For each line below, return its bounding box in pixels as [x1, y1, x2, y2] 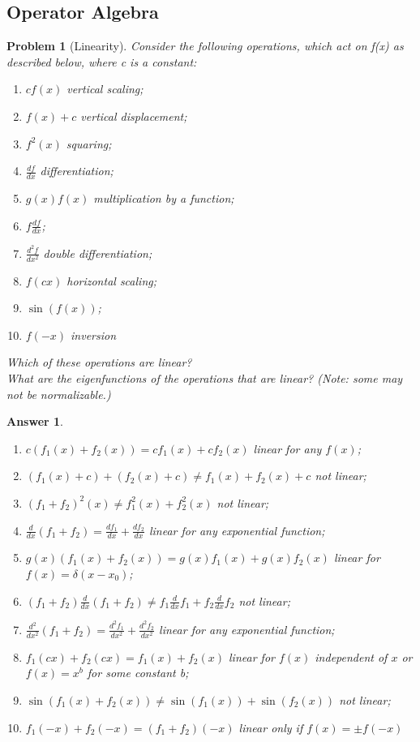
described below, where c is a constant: [6, 53, 197, 70]
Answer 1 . [6, 413, 63, 430]
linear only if [238, 718, 303, 736]
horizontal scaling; [66, 272, 156, 289]
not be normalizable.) [6, 385, 111, 402]
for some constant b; [87, 664, 189, 681]
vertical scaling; [66, 80, 144, 97]
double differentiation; [43, 244, 152, 261]
